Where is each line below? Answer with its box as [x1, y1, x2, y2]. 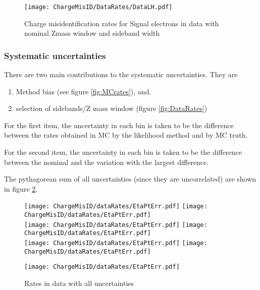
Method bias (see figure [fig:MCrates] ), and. [16, 86, 151, 96]
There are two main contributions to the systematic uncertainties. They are [4, 69, 238, 80]
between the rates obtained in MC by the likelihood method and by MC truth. [4, 130, 248, 140]
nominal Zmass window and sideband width [24, 28, 160, 38]
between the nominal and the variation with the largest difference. [4, 156, 209, 167]
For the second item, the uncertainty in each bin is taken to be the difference [4, 147, 242, 157]
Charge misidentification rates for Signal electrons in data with [24, 18, 219, 28]
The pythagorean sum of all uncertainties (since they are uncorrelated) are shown [4, 173, 256, 184]
